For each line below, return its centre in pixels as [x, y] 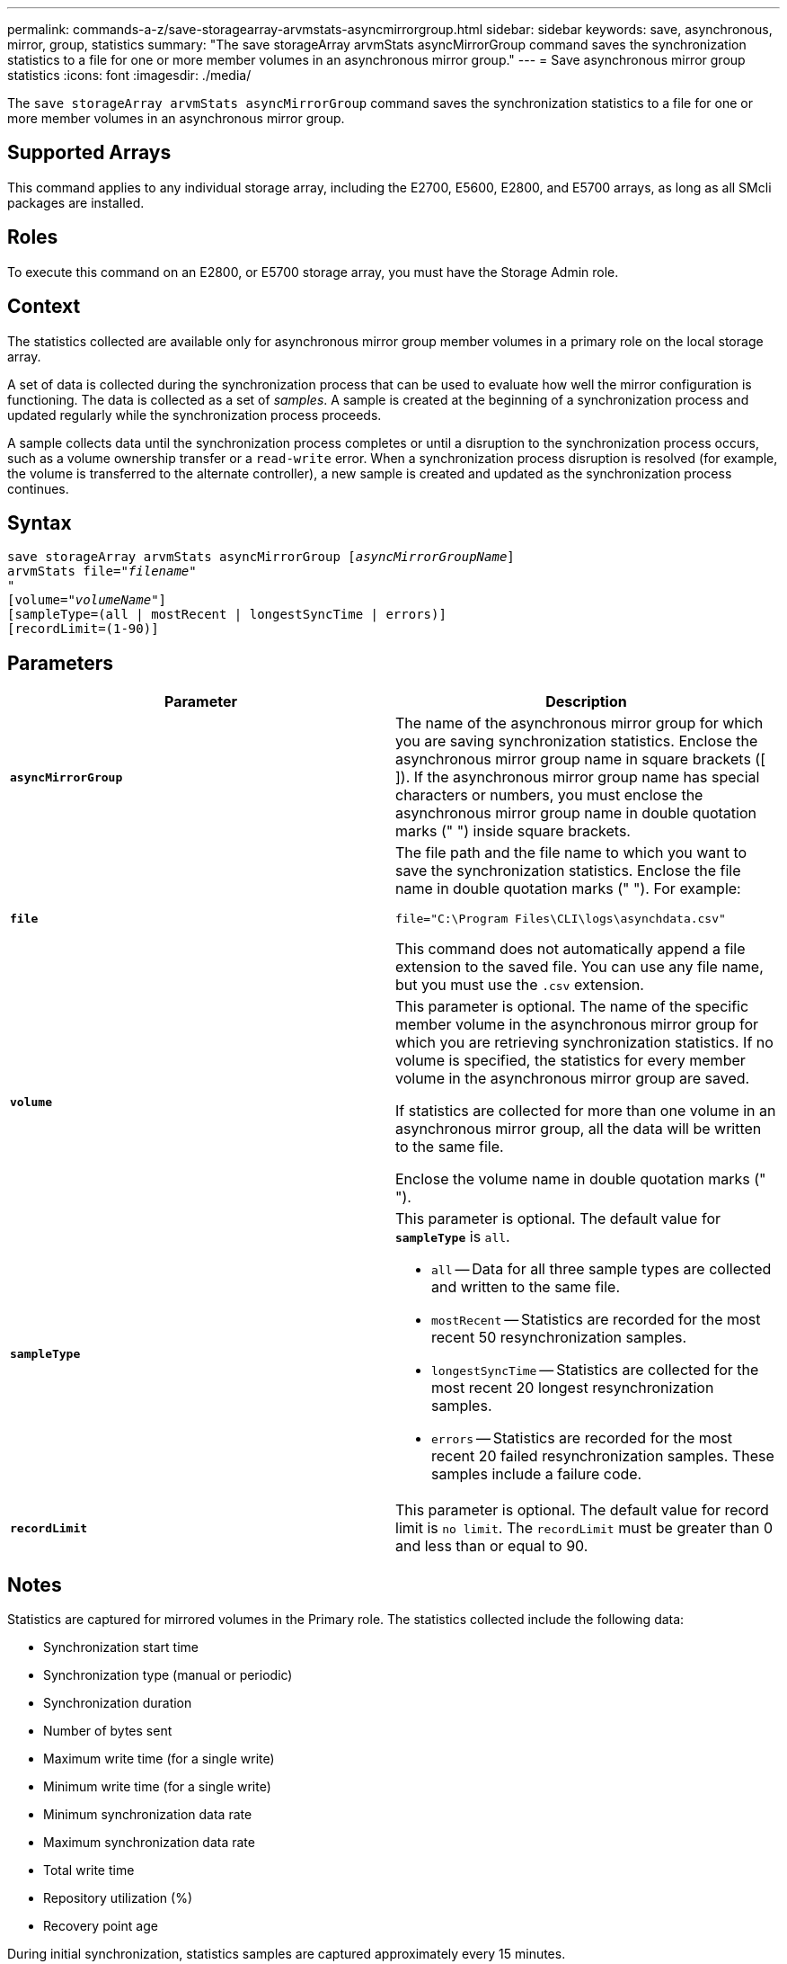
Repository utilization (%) [118, 1898]
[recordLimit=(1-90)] [83, 629]
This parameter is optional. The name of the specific [572, 1007]
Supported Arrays [89, 153]
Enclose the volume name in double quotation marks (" [581, 1179]
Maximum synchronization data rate [149, 1843]
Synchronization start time [121, 1647]
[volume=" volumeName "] [87, 600]
